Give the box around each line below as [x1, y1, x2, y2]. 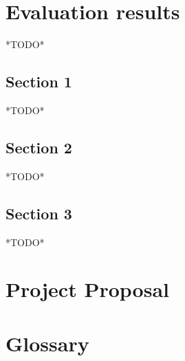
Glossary [6, 329, 89, 357]
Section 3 [6, 202, 72, 223]
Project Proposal [6, 275, 169, 303]
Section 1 [6, 71, 72, 92]
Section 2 [6, 136, 72, 157]
